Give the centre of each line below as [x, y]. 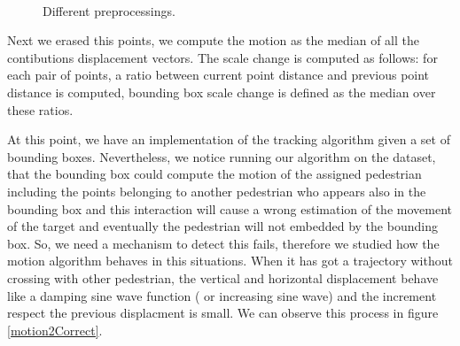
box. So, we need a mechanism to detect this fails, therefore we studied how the [223, 243]
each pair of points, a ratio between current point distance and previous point [218, 75]
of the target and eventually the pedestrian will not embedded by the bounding [222, 226]
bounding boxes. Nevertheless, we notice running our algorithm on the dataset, [222, 156]
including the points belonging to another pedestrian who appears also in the [217, 191]
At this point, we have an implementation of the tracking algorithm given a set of [229, 139]
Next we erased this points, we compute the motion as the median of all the [214, 40]
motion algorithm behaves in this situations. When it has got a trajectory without [230, 261]
